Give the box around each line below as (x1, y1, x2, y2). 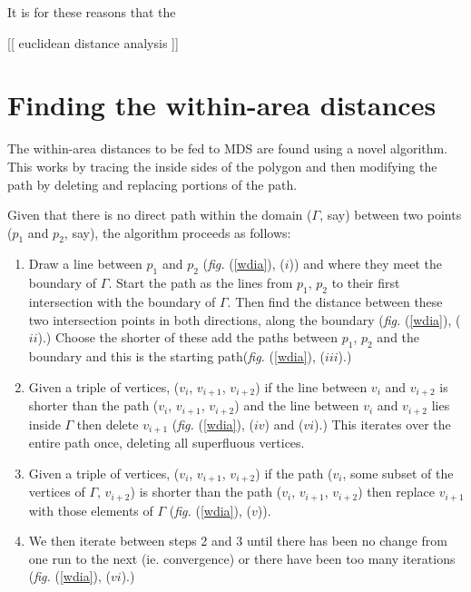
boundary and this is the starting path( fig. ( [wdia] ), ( (28, 347, 326, 366)
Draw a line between (28, 254, 142, 273)
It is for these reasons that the (7, 3, 176, 21)
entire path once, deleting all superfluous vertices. (28, 433, 305, 452)
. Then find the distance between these (227, 292, 443, 311)
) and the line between (234, 396, 359, 415)
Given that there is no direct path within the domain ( (7, 205, 312, 224)
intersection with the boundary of (28, 292, 216, 311)
